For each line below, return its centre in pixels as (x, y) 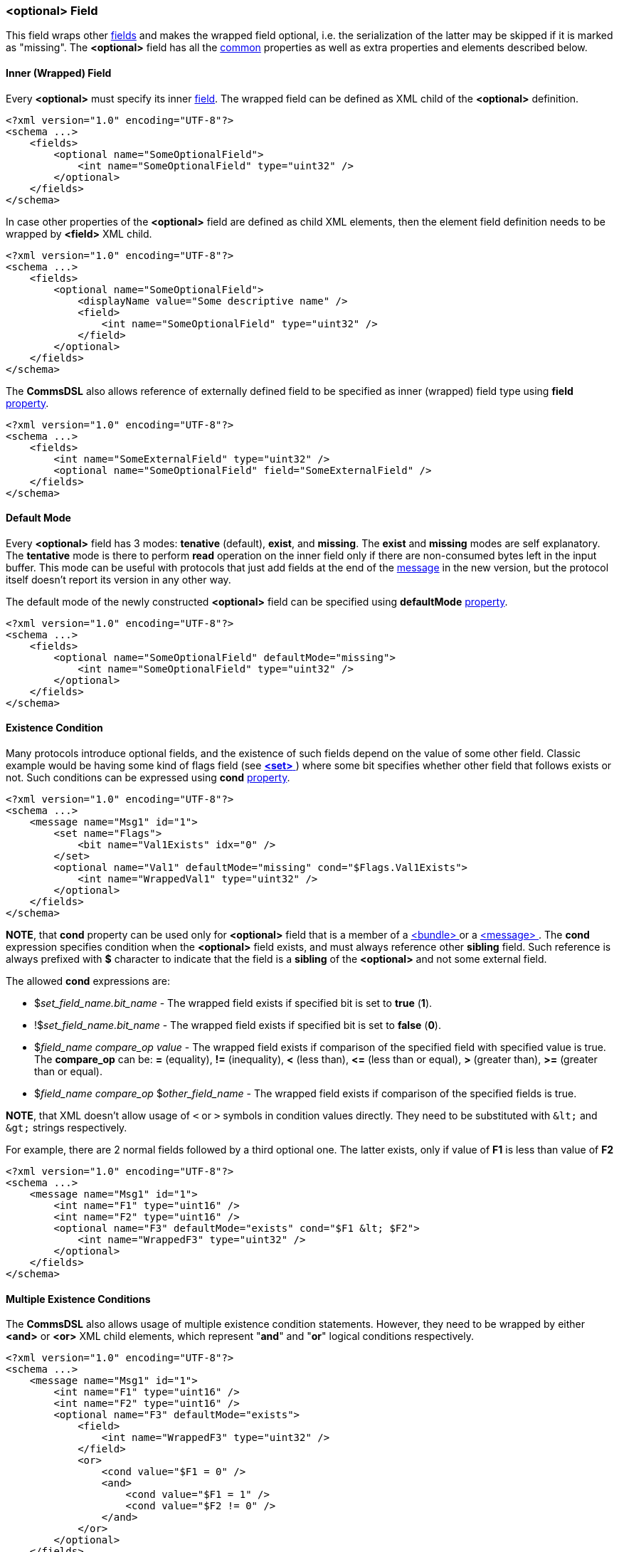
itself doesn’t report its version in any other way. (118, 579)
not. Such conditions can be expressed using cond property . (148, 778)
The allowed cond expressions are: (88, 981)
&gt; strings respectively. (67, 1128)
